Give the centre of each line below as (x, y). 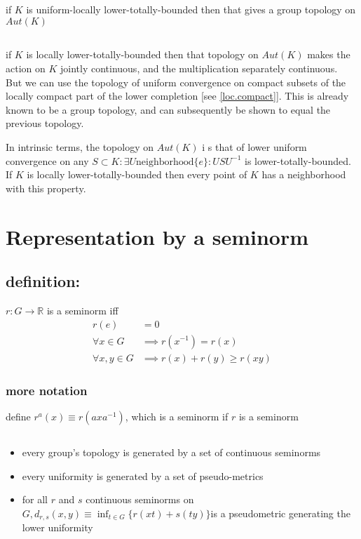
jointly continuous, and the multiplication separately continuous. (199, 68)
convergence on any (47, 160)
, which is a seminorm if (177, 416)
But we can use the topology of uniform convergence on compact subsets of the (176, 82)
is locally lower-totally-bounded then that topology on (142, 54)
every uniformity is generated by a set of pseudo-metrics (143, 475)
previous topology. (45, 123)
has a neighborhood (304, 174)
